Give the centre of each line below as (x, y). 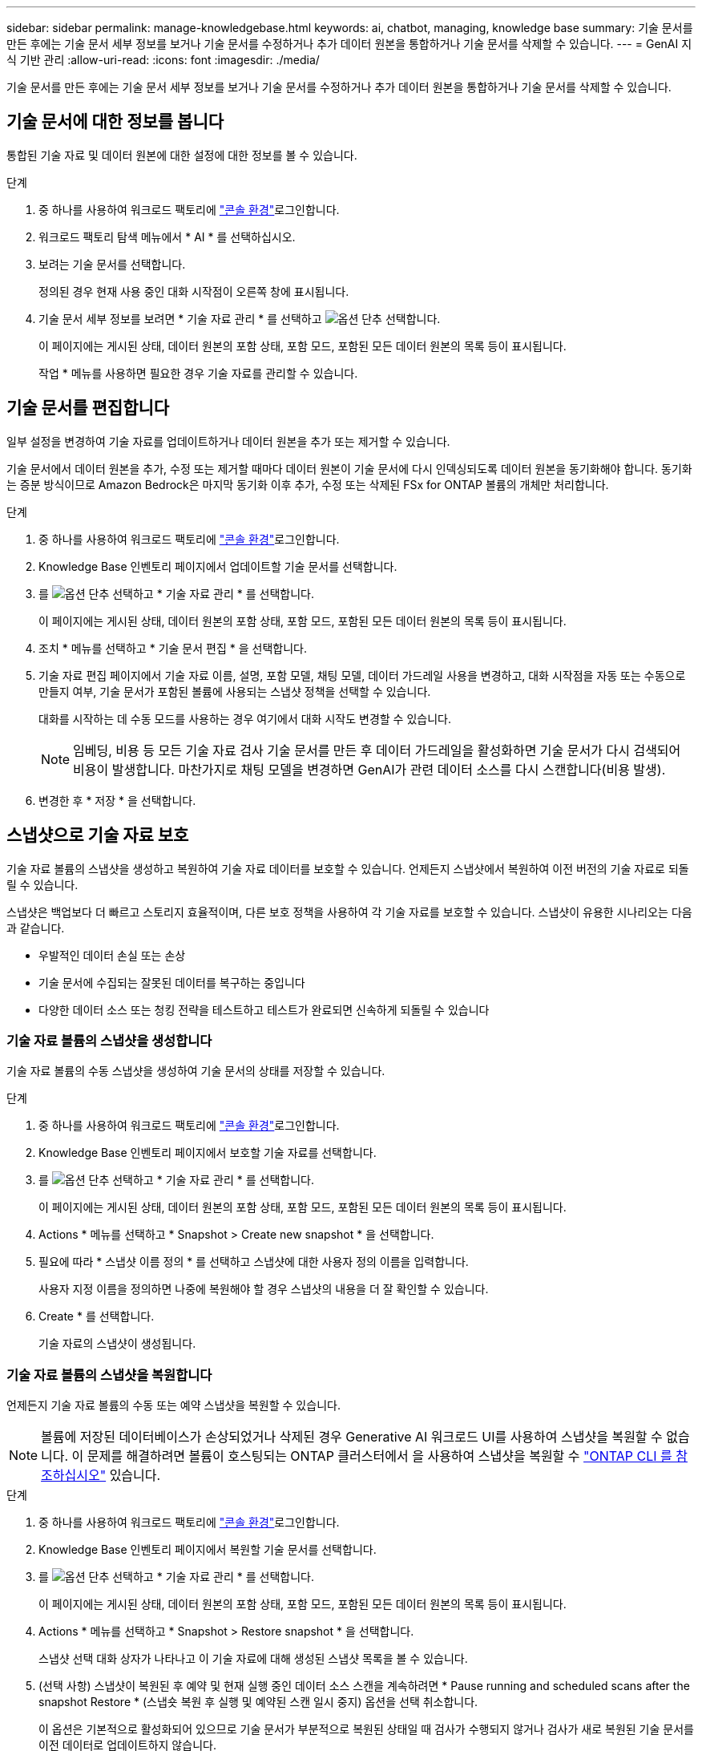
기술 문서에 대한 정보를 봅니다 (115, 122)
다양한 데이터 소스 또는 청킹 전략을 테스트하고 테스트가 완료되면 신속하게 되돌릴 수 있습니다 (264, 1009)
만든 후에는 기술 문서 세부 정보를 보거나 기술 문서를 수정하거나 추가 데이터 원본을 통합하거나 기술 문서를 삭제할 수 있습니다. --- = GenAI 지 (349, 44)
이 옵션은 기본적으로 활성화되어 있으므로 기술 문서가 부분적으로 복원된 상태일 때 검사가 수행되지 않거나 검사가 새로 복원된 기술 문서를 (366, 1729)
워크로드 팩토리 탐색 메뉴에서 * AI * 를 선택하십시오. (167, 237)
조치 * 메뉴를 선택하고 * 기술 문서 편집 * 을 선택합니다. (173, 648)
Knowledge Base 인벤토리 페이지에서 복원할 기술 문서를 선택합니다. (208, 1550)
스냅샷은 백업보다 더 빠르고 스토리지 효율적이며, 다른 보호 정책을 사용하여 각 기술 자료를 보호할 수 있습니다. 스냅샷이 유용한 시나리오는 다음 (349, 912)
